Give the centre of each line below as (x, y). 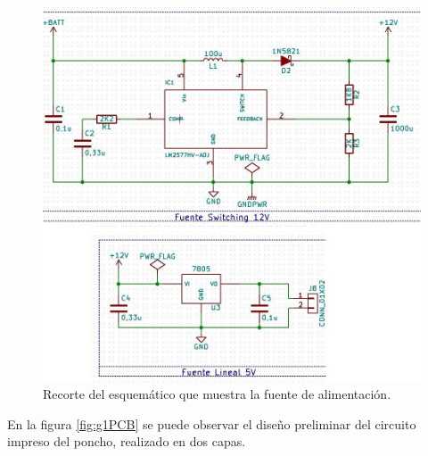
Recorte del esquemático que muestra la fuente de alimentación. (217, 394)
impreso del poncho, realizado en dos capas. (127, 441)
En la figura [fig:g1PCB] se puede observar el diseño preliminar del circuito (212, 423)
